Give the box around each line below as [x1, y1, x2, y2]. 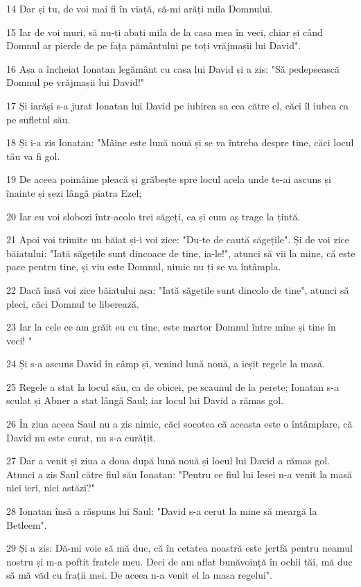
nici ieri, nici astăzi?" [6, 480, 95, 495]
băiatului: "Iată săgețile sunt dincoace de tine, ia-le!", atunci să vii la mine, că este [6, 245, 355, 260]
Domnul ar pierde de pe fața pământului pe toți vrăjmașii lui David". [6, 38, 301, 53]
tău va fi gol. [6, 148, 60, 163]
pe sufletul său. [6, 112, 71, 126]
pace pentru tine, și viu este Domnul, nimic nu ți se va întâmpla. [6, 259, 281, 274]
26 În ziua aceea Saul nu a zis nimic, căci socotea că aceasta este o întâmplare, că [6, 417, 353, 431]
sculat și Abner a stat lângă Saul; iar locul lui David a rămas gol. [6, 393, 284, 408]
